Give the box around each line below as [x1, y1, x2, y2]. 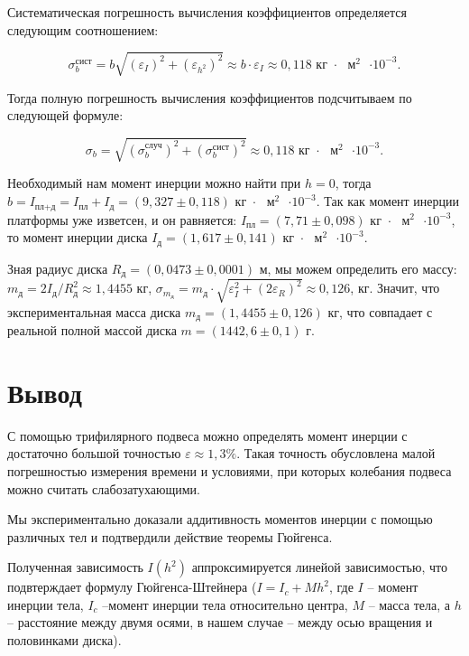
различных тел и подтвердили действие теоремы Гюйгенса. [7, 527, 333, 546]
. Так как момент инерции [316, 192, 460, 211]
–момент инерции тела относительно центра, [102, 595, 348, 614]
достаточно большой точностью [7, 444, 181, 463]
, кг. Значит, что [350, 278, 440, 297]
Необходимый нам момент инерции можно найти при [7, 173, 301, 192]
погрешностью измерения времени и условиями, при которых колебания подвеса [7, 461, 452, 480]
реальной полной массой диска [7, 321, 177, 340]
